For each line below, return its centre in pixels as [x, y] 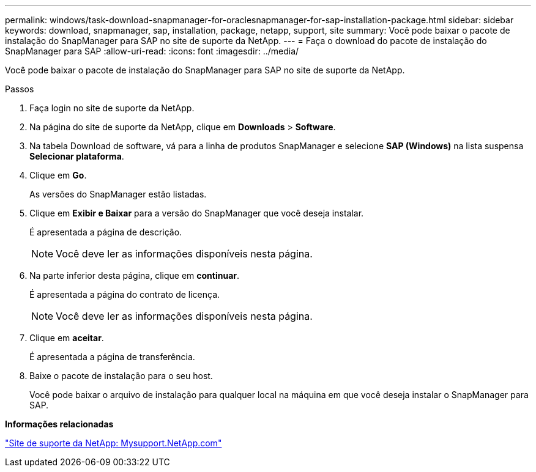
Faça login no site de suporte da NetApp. [112, 108]
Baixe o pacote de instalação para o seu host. [121, 376]
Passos [20, 89]
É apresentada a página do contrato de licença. [125, 294]
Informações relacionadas [59, 424]
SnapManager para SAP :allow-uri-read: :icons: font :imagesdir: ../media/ [152, 51]
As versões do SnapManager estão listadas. [118, 194]
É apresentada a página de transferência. [112, 357]
